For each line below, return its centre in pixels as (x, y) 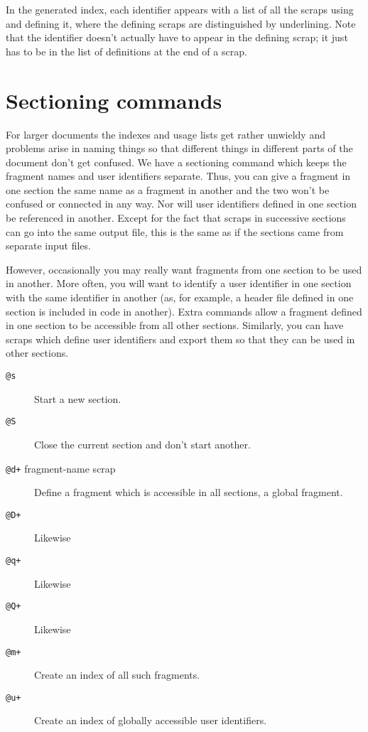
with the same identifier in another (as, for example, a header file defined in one (180, 297)
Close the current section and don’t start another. (142, 444)
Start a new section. (78, 398)
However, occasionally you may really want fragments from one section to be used (184, 269)
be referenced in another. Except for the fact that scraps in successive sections (176, 218)
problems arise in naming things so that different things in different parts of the (179, 148)
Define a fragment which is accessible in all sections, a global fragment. (189, 492)
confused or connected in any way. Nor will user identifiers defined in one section (181, 204)
